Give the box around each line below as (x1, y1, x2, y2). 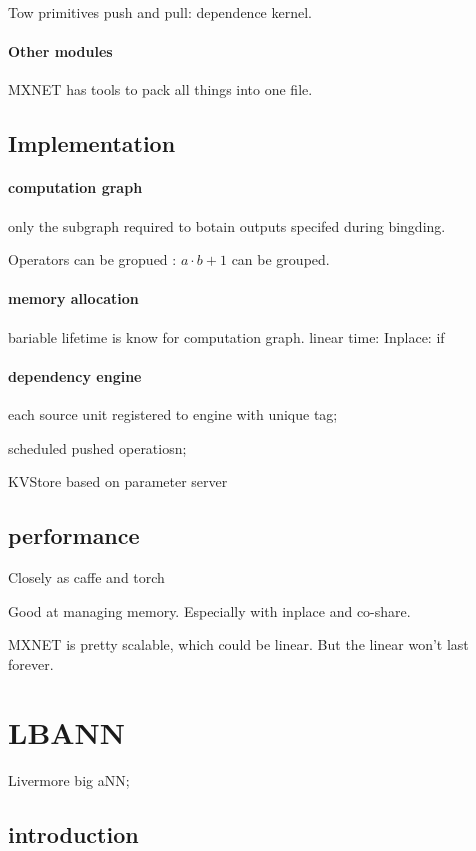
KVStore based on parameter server (8, 471, 228, 492)
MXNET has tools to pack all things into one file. (8, 79, 313, 100)
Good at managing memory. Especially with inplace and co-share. (8, 600, 411, 621)
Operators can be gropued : (8, 249, 177, 270)
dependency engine (8, 365, 142, 386)
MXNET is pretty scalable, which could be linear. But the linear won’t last (8, 634, 469, 655)
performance (8, 520, 140, 551)
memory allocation (8, 288, 139, 309)
